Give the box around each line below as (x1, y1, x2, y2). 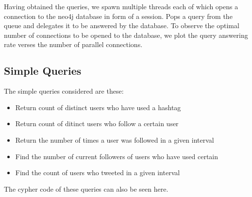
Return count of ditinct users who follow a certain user (15, 118, 179, 129)
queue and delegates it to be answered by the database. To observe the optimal (4, 20, 239, 31)
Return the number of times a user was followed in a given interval (15, 134, 214, 145)
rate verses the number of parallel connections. (4, 39, 143, 49)
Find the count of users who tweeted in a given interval (15, 167, 180, 178)
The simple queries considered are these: (4, 86, 124, 96)
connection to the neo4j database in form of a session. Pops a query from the (4, 11, 233, 21)
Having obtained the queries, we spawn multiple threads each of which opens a (4, 1, 238, 11)
